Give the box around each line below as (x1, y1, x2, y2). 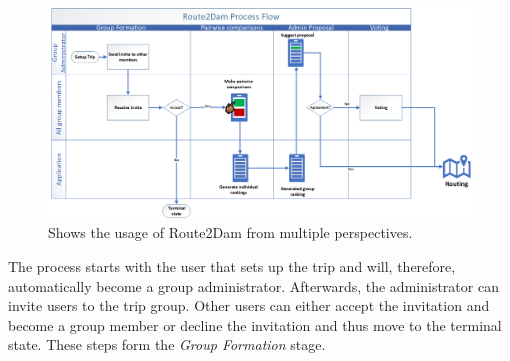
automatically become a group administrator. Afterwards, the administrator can (8, 275, 499, 296)
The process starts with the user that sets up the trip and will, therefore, (8, 255, 456, 276)
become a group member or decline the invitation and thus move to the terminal (8, 314, 502, 335)
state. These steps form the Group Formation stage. (8, 334, 326, 355)
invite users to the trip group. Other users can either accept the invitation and (8, 295, 490, 316)
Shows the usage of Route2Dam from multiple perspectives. (48, 222, 413, 243)
